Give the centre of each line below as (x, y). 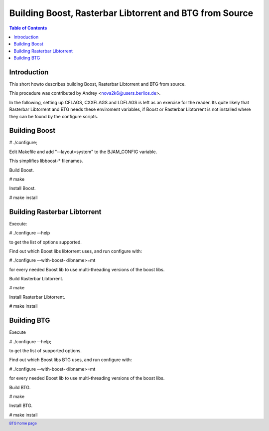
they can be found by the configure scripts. (54, 116)
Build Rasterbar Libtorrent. (36, 279)
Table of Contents (28, 28)
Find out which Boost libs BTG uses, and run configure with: (70, 360)
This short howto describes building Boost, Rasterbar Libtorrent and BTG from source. (98, 84)
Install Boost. (22, 188)
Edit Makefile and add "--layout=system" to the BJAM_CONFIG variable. (83, 152)
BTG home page (23, 423)
